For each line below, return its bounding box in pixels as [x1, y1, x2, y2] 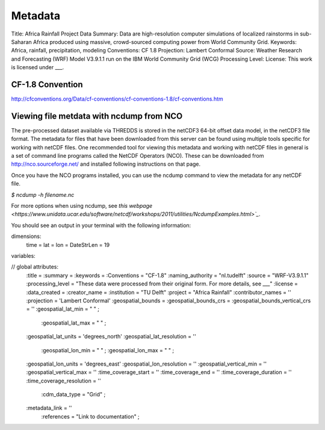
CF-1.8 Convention [11, 79, 84, 90]
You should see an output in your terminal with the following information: [11, 222, 191, 229]
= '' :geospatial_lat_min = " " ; [26, 305, 99, 313]
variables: [11, 252, 36, 259]
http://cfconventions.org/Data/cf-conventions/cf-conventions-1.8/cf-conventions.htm [11, 95, 224, 102]
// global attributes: [11, 263, 58, 270]
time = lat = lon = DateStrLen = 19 [26, 241, 110, 248]
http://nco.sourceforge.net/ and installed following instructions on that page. [11, 160, 201, 168]
